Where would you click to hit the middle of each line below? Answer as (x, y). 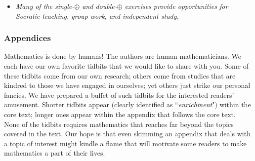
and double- (100, 6)
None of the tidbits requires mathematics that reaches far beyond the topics (119, 124)
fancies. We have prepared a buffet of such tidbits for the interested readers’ (119, 95)
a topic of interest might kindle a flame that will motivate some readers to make (125, 143)
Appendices (27, 38)
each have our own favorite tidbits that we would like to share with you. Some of (126, 66)
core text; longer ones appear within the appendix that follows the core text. (120, 114)
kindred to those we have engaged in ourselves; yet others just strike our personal (127, 85)
